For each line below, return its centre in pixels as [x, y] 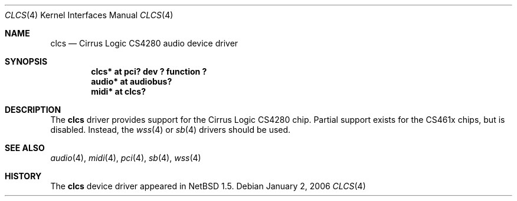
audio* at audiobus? [132, 81]
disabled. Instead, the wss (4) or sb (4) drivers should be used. [171, 130]
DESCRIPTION [33, 110]
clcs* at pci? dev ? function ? [149, 71]
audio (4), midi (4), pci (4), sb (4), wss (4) [126, 158]
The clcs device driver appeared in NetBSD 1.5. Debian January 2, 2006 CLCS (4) [208, 186]
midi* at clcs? [119, 91]
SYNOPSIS [26, 61]
